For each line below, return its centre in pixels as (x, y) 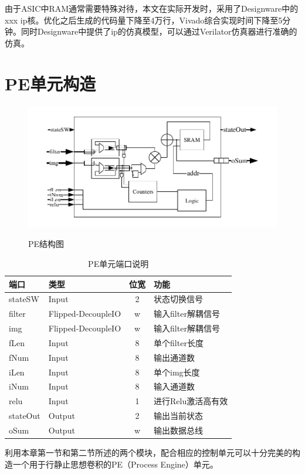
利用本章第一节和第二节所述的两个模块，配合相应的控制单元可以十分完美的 (148, 453)
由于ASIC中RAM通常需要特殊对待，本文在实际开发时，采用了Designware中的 (152, 8)
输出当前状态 (179, 416)
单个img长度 (177, 372)
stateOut (25, 416)
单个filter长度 (179, 342)
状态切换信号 (179, 299)
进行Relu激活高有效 (191, 401)
